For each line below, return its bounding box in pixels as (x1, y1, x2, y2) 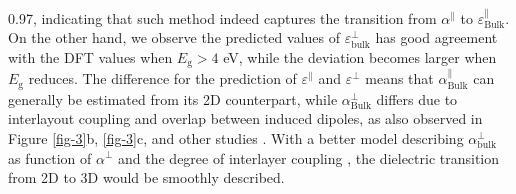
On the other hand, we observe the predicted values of (8, 27, 340, 48)
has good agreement (375, 27, 498, 48)
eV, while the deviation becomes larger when (223, 47, 497, 67)
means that (365, 68, 434, 89)
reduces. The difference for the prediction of (28, 68, 297, 89)
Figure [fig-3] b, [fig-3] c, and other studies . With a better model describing (8, 127, 464, 148)
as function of (8, 147, 92, 168)
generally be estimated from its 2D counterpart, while (8, 88, 338, 109)
